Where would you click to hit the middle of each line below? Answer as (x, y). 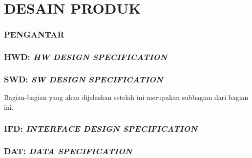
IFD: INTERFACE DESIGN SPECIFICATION (101, 128)
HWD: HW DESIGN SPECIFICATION (86, 57)
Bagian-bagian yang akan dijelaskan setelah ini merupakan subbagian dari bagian (126, 97)
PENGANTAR (34, 34)
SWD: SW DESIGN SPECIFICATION (84, 79)
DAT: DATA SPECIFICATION (68, 151)
